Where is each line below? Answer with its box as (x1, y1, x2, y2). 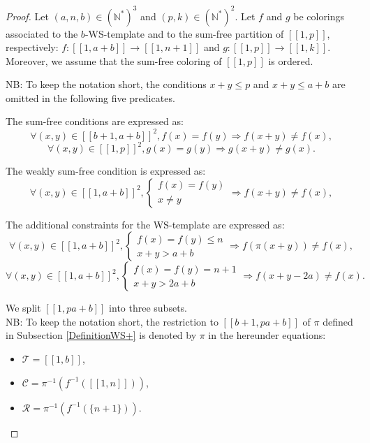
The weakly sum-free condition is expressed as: (6, 164, 206, 178)
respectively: (6, 40, 59, 55)
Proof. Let (6, 8, 49, 23)
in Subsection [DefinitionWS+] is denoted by (6, 328, 197, 342)
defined (323, 314, 353, 328)
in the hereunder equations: (208, 328, 326, 342)
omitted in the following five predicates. (6, 90, 175, 105)
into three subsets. (109, 300, 187, 315)
